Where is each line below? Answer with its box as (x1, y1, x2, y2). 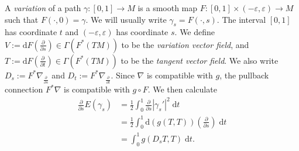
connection (5, 83, 43, 95)
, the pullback (219, 68, 269, 81)
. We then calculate (147, 83, 217, 95)
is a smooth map (138, 2, 198, 13)
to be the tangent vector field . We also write (121, 54, 279, 66)
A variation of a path (5, 2, 81, 13)
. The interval (216, 13, 266, 25)
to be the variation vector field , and (121, 38, 249, 50)
